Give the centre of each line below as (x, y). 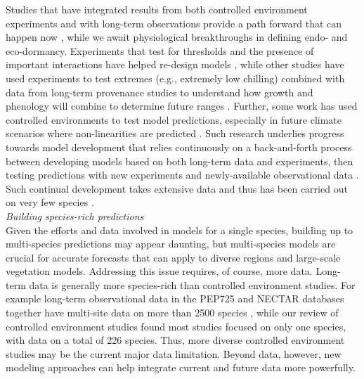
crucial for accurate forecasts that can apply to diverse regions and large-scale (173, 257)
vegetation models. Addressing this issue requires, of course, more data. (159, 271)
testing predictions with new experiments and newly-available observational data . (182, 175)
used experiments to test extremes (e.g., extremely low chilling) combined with (175, 78)
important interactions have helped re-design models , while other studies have (175, 64)
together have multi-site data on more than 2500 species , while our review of (172, 313)
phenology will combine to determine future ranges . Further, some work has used (182, 106)
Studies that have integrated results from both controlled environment (157, 9)
